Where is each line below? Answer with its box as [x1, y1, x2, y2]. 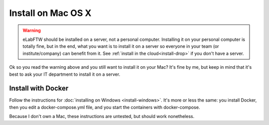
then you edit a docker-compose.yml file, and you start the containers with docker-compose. [9, 104, 200, 110]
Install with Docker [9, 84, 69, 93]
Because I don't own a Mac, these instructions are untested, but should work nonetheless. [9, 114, 194, 120]
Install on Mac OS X [9, 7, 92, 18]
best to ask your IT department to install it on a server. [9, 71, 121, 77]
